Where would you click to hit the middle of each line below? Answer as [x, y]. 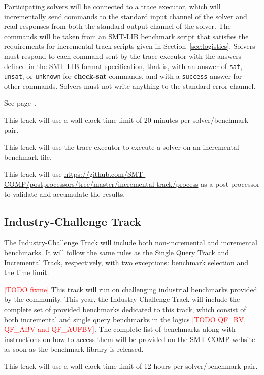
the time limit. [27, 272]
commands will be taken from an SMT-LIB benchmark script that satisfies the [126, 36]
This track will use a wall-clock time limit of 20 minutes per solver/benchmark [126, 120]
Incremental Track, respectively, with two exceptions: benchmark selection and [126, 262]
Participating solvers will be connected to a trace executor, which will [112, 6]
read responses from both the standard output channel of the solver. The [118, 26]
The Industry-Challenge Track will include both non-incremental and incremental [131, 242]
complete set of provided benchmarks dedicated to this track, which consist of [125, 309]
